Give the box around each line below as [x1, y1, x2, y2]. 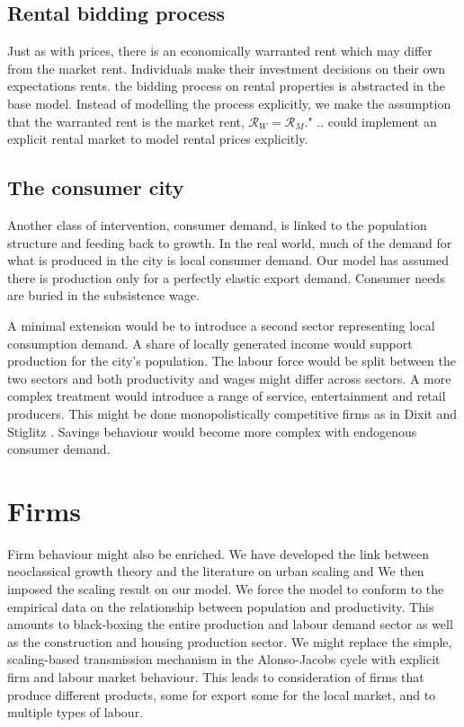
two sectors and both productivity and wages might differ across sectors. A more [7, 368, 451, 387]
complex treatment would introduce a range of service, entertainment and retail [7, 386, 446, 405]
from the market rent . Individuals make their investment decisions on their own [7, 58, 446, 77]
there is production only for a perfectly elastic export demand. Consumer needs [7, 268, 445, 287]
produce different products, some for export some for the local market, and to [7, 685, 436, 704]
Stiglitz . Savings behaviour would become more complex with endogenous [7, 421, 417, 440]
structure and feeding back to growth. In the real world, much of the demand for [7, 233, 452, 252]
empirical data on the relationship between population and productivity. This [7, 597, 434, 616]
